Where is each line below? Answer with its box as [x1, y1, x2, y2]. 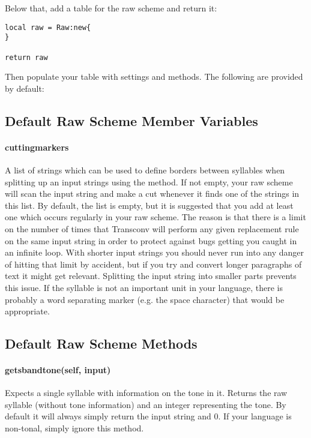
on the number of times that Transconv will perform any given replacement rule [5, 222, 299, 235]
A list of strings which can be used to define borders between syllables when [5, 163, 285, 176]
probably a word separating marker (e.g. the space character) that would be [5, 293, 285, 305]
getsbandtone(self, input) [5, 364, 111, 376]
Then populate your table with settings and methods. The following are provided [5, 70, 303, 83]
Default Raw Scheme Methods [5, 334, 198, 353]
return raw [5, 53, 48, 62]
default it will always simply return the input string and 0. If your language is [5, 410, 292, 422]
